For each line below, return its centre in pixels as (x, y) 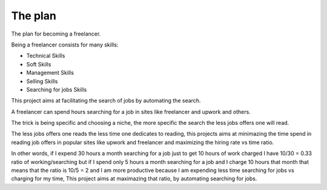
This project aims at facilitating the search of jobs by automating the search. (106, 101)
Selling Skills (42, 81)
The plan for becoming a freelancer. (56, 34)
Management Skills (50, 73)
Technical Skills (46, 56)
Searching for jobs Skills (57, 89)
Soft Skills (39, 64)
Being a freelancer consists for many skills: (65, 45)
